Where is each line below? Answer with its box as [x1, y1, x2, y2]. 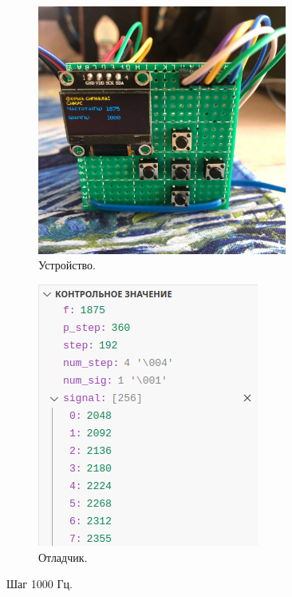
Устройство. [38, 257, 96, 273]
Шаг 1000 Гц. [6, 575, 73, 592]
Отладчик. [38, 548, 88, 565]
